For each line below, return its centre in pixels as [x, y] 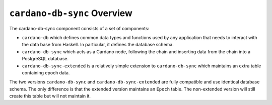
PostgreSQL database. [45, 59]
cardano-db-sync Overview [71, 13]
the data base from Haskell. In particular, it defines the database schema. [98, 45]
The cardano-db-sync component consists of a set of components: [79, 28]
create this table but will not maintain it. [50, 96]
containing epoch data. [46, 72]
